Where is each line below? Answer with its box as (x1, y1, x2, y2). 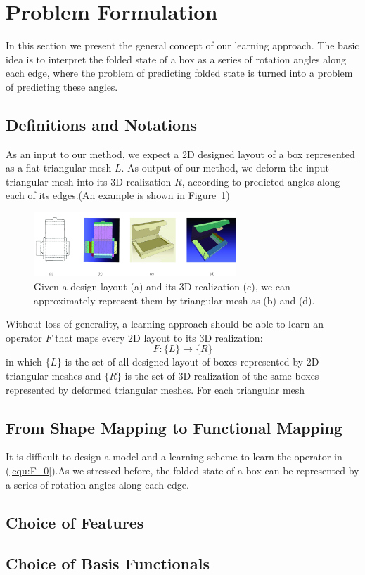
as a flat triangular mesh (6, 160, 112, 175)
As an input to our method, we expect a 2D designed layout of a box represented (6, 146, 355, 161)
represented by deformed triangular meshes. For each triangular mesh (6, 382, 305, 396)
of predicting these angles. (6, 79, 118, 93)
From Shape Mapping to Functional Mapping (6, 416, 342, 438)
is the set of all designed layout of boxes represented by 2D (65, 354, 319, 369)
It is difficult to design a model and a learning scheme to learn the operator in (6, 449, 342, 464)
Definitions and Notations (6, 113, 198, 135)
